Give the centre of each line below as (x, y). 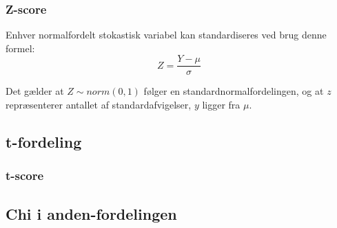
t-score (25, 175)
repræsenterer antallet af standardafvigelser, (99, 105)
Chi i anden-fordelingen (91, 213)
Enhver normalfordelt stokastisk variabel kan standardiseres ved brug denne (166, 35)
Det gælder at (35, 91)
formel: (20, 48)
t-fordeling (44, 142)
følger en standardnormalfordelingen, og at (234, 91)
